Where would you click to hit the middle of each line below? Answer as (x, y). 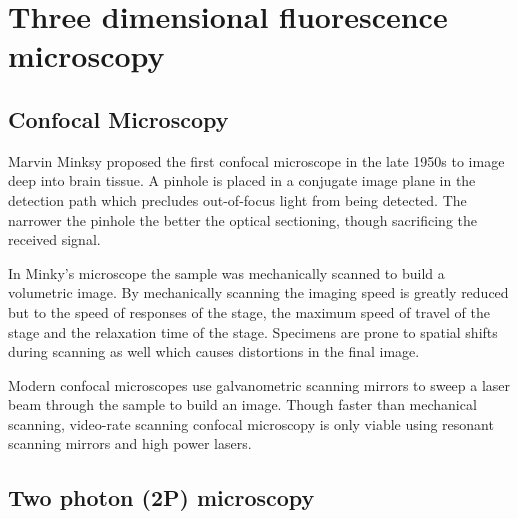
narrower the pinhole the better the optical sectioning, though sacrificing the (242, 219)
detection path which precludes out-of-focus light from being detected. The (237, 199)
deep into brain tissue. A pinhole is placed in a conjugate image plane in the (242, 180)
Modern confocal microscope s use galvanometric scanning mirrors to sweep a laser (259, 384)
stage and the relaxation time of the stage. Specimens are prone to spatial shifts (253, 331)
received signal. (54, 239)
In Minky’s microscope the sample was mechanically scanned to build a (226, 272)
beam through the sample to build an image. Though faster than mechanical (242, 404)
